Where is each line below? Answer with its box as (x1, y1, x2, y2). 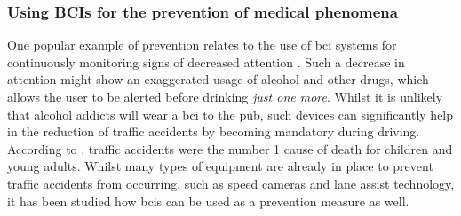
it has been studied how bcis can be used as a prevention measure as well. (7, 191, 409, 210)
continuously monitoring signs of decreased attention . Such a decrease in (7, 52, 405, 71)
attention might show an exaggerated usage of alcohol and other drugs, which (7, 70, 429, 89)
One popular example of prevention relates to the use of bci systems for (7, 35, 397, 54)
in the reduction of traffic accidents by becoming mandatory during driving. (7, 122, 420, 141)
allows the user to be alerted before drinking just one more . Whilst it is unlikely (7, 88, 443, 105)
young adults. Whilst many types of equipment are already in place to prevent (7, 157, 433, 175)
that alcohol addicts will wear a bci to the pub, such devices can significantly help (7, 104, 454, 123)
